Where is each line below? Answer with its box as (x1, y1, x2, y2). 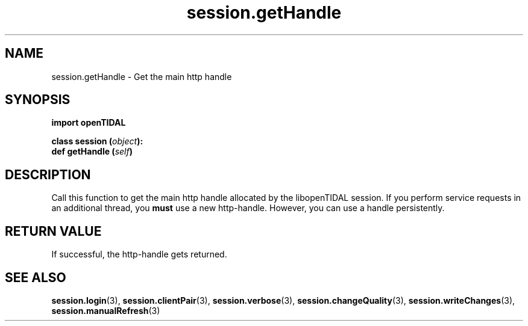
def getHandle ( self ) (51, 146, 133, 157)
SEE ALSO (5, 269, 66, 285)
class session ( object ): (51, 136, 143, 147)
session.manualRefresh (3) (51, 305, 160, 316)
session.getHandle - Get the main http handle (51, 71, 232, 82)
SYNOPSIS (5, 92, 71, 108)
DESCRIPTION (5, 167, 91, 182)
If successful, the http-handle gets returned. (51, 249, 227, 260)
